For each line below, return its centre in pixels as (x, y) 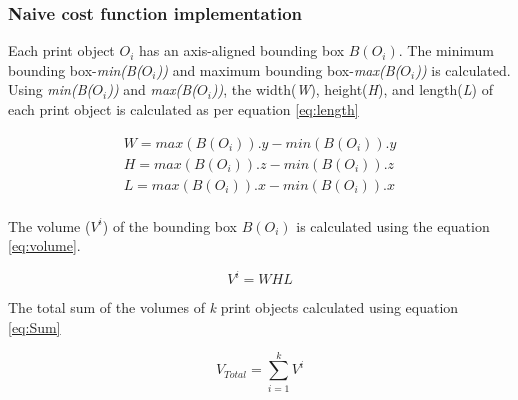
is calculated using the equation (393, 225)
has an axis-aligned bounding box (241, 50)
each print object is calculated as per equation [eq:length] (183, 109)
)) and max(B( (152, 89)
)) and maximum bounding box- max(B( (278, 69)
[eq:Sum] (34, 327)
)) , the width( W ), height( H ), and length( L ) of (352, 89)
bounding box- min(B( (75, 69)
